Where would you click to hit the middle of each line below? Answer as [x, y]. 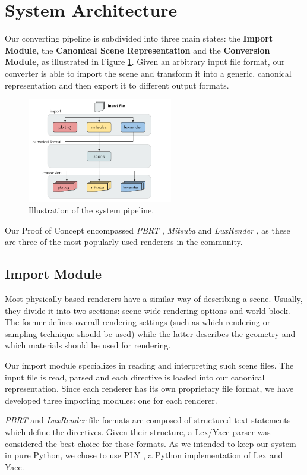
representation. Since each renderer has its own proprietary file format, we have [149, 389]
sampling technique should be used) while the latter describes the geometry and [150, 333]
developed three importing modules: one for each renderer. [111, 400]
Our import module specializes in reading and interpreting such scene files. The [149, 365]
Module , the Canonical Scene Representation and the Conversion [137, 50]
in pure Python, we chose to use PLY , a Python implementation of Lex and [144, 455]
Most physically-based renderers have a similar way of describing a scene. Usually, [154, 299]
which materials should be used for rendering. [88, 345]
